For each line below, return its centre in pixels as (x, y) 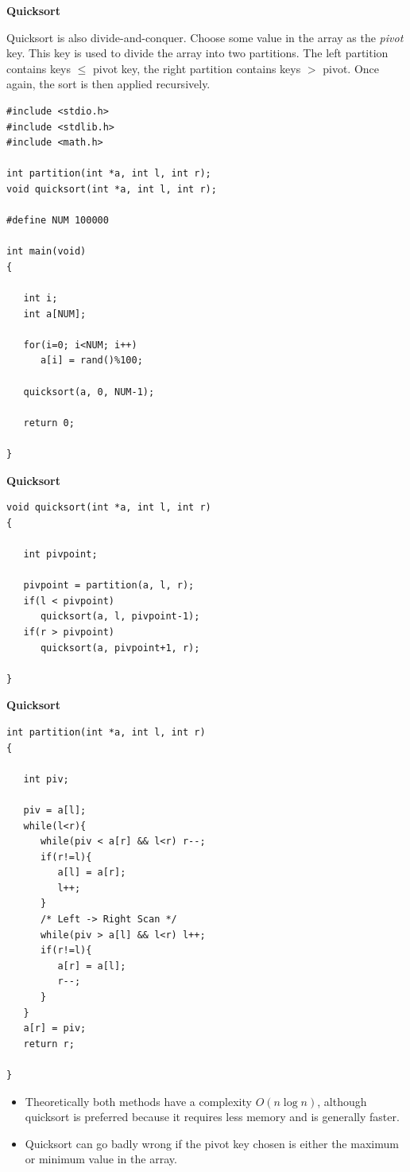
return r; (49, 1044)
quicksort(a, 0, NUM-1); (89, 392)
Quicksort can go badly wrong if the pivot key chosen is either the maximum (212, 1143)
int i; (41, 299)
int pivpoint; (60, 554)
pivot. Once (351, 68)
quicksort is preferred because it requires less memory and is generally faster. (212, 1117)
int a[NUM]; (55, 314)
